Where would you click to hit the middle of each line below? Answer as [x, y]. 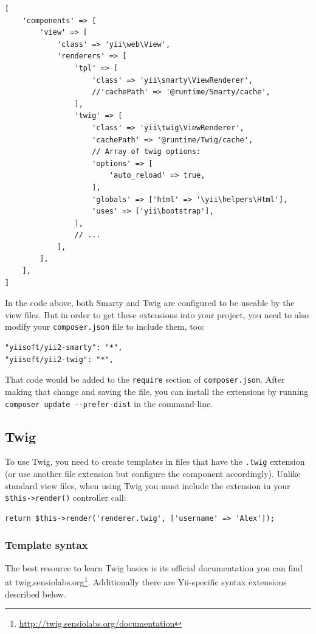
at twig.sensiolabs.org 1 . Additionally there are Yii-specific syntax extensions [146, 581]
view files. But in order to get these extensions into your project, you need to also [157, 314]
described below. [36, 594]
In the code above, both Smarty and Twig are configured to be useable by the [150, 303]
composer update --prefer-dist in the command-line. [109, 403]
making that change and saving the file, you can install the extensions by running [157, 391]
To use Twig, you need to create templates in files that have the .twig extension [155, 462]
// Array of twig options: [146, 152]
